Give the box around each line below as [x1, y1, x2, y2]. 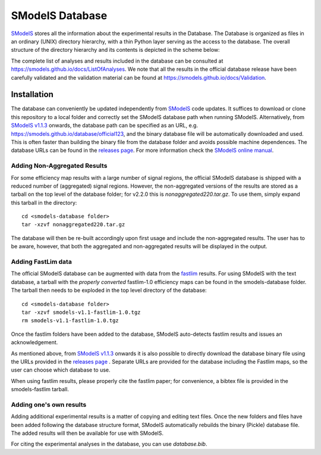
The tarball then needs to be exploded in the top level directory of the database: [11, 286, 207, 294]
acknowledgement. [11, 339, 58, 346]
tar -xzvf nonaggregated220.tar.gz [21, 221, 125, 228]
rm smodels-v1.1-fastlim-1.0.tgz [21, 317, 119, 324]
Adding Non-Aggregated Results [11, 161, 108, 170]
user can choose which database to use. [11, 366, 111, 373]
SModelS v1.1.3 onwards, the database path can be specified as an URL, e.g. [11, 122, 199, 129]
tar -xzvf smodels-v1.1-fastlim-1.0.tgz [21, 308, 141, 316]
